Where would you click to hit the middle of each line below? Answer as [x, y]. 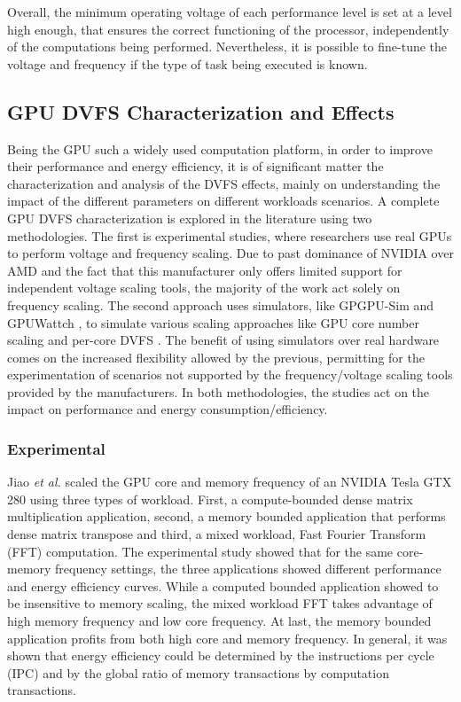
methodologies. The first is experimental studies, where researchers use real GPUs [230, 235]
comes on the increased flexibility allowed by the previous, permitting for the [216, 357]
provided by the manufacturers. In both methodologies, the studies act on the [219, 391]
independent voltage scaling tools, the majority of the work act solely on [204, 288]
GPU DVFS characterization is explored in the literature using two [190, 218]
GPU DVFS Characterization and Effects [201, 111]
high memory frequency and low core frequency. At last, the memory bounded [219, 621]
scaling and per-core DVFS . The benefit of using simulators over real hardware [223, 340]
